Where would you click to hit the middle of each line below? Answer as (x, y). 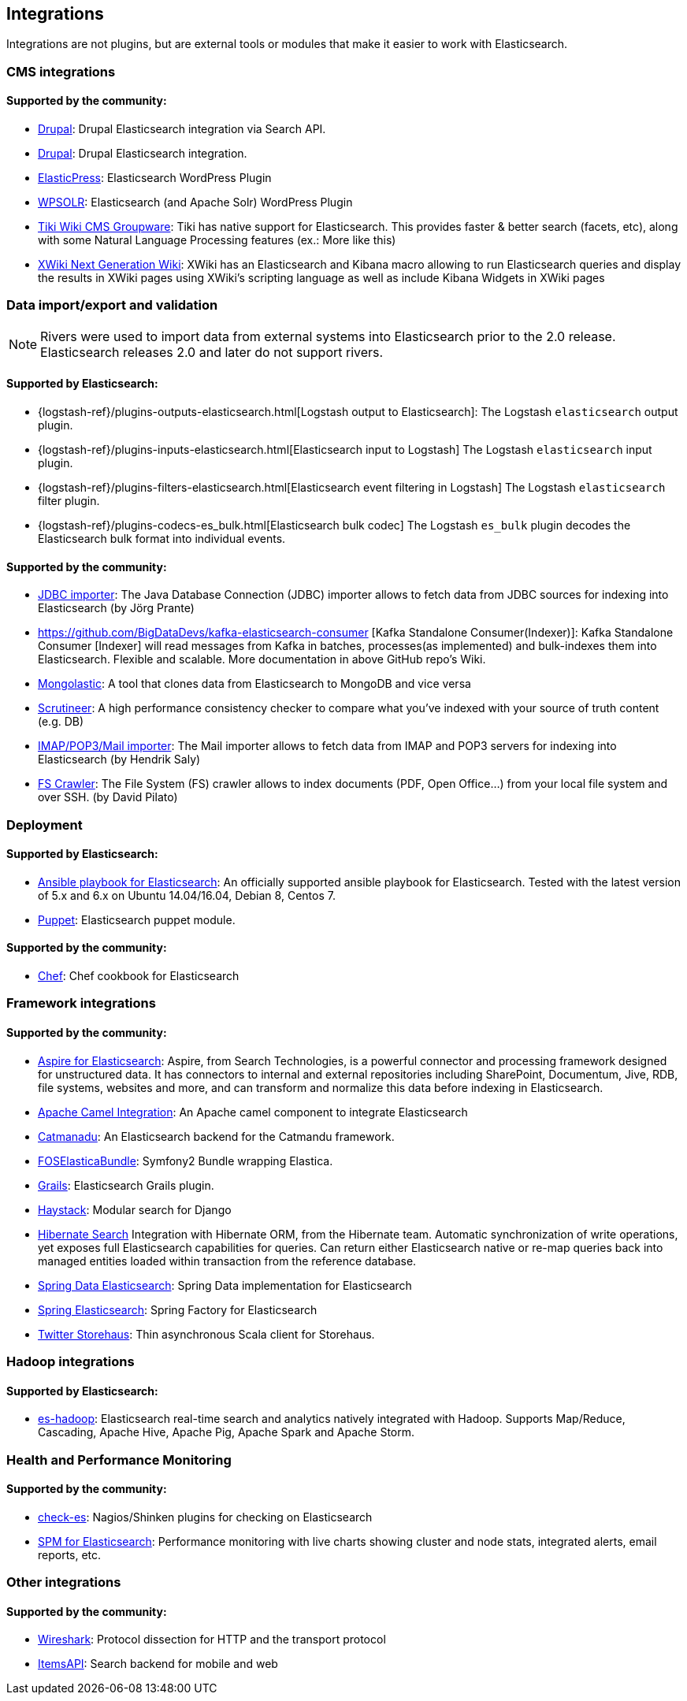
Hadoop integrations (71, 1361)
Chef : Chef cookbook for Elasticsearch (139, 976)
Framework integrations (81, 1003)
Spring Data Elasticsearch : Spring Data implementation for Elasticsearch (225, 1285)
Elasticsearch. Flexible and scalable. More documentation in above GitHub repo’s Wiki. (262, 659)
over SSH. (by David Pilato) (108, 797)
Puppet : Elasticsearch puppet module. (137, 919)
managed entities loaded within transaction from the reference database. (227, 1261)
